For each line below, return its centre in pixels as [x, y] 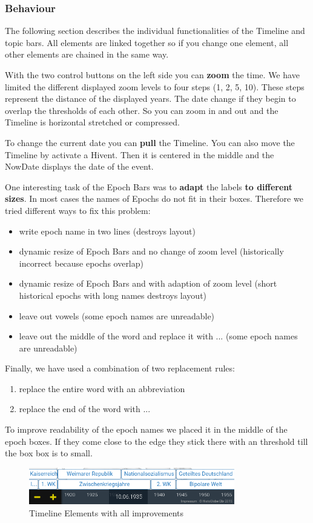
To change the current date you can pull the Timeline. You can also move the [150, 142]
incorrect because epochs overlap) [81, 263]
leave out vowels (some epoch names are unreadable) [117, 315]
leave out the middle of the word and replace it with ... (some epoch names [158, 336]
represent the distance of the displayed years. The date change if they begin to [150, 98]
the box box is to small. [49, 453]
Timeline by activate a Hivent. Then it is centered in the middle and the [140, 154]
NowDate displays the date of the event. [79, 166]
